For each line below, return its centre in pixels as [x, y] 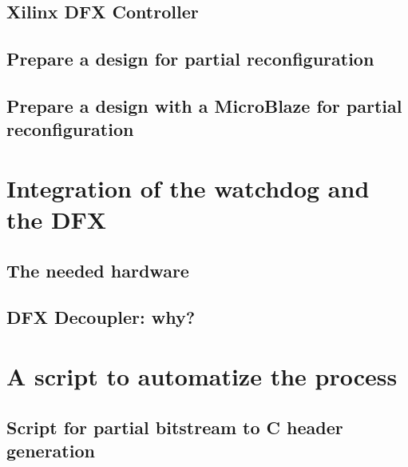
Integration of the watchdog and [188, 188]
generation [51, 451]
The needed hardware [98, 270]
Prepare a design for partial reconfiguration [190, 59]
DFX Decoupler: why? [101, 317]
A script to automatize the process [202, 376]
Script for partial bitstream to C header [175, 427]
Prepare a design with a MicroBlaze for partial [204, 105]
